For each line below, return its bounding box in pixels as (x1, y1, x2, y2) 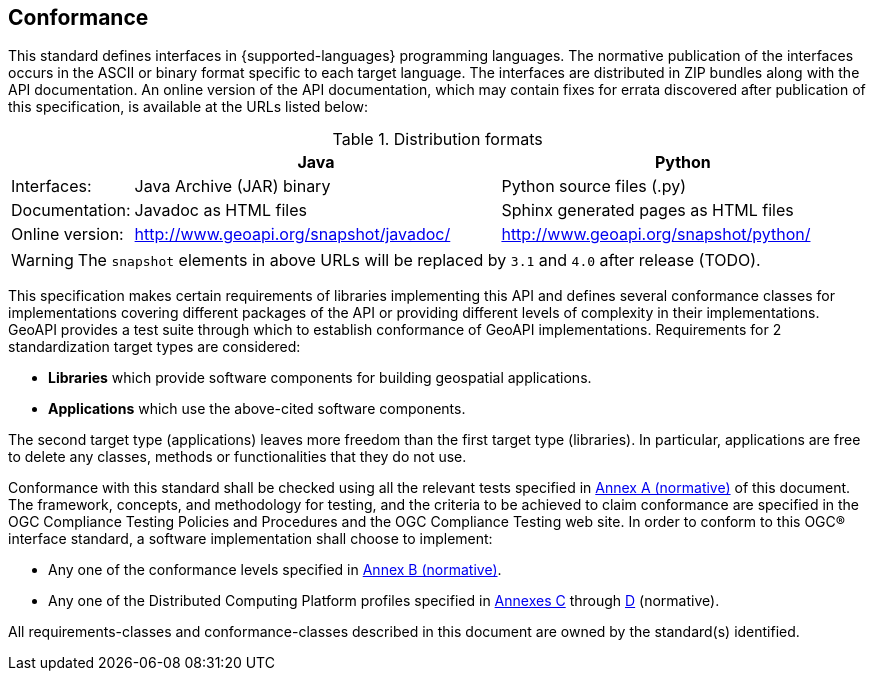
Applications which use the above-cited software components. (48, 400, 466, 418)
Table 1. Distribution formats (332, 129, 543, 150)
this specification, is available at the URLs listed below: (8, 98, 369, 116)
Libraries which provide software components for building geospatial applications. (48, 369, 592, 387)
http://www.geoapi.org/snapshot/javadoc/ (134, 224, 451, 245)
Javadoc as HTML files (134, 200, 308, 221)
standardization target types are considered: (8, 338, 301, 356)
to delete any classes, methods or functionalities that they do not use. (8, 448, 467, 466)
